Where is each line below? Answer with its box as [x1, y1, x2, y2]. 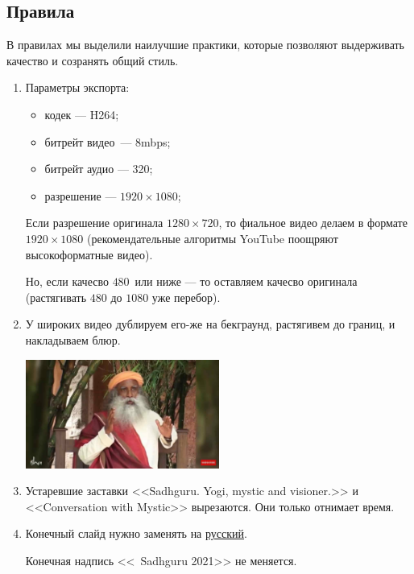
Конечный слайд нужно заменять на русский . [25, 525, 247, 542]
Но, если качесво [25, 273, 109, 290]
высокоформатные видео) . [25, 246, 153, 262]
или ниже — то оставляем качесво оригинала [135, 273, 358, 290]
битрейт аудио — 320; [44, 160, 153, 177]
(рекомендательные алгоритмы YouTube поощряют [87, 229, 338, 246]
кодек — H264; [44, 105, 119, 122]
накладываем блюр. [25, 331, 121, 348]
